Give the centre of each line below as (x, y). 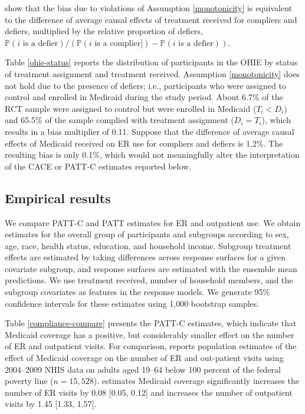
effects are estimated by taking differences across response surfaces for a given (145, 257)
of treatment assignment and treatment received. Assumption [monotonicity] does (152, 73)
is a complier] (119, 43)
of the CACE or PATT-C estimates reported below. (98, 166)
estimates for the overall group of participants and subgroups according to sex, (147, 234)
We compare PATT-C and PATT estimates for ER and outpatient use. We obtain (153, 222)
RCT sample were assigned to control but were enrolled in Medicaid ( (131, 108)
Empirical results (58, 198)
